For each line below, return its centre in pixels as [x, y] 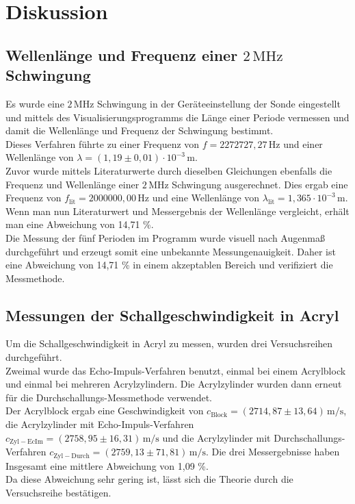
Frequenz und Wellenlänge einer [73, 184]
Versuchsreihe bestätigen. [58, 492]
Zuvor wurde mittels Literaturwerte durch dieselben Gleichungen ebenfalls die [169, 170]
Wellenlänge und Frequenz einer [122, 54]
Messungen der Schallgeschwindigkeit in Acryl [172, 315]
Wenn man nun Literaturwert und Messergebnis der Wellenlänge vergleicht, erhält [177, 211]
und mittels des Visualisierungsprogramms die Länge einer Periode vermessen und [177, 117]
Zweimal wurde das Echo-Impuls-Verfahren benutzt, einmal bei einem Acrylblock [176, 370]
